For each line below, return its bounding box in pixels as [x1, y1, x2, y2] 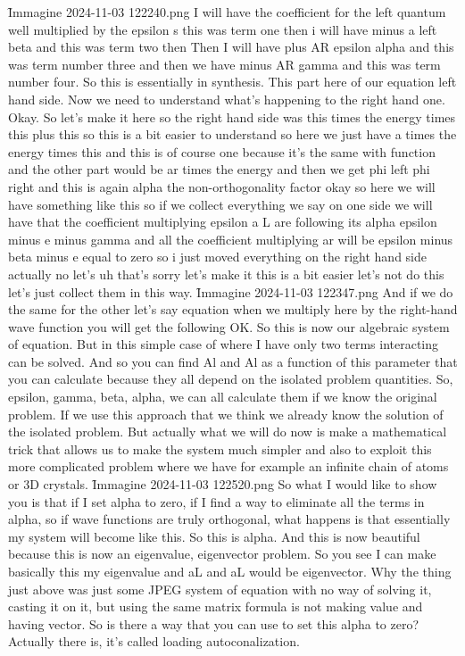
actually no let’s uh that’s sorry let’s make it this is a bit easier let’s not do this [8, 264, 444, 283]
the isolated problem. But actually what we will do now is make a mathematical [8, 422, 447, 441]
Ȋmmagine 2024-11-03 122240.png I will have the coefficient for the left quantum [8, 3, 446, 21]
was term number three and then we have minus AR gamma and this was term [8, 54, 441, 73]
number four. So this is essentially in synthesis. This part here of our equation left [8, 72, 457, 91]
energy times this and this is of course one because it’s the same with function [8, 142, 436, 161]
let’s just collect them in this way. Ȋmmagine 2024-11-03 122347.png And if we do [8, 282, 453, 301]
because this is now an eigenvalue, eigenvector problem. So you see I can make [8, 544, 436, 563]
